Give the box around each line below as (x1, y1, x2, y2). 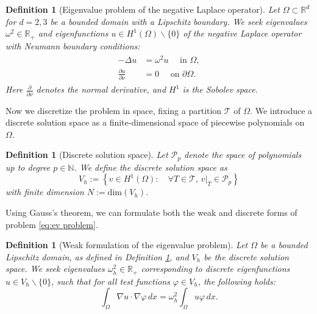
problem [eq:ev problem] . (5, 218, 98, 230)
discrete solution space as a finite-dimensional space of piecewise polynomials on (5, 116, 305, 129)
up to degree (5, 160, 51, 173)
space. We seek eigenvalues (5, 262, 105, 275)
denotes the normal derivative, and (36, 83, 166, 96)
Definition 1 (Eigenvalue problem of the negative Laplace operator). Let (5, 3, 280, 15)
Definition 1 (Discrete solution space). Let (5, 148, 168, 161)
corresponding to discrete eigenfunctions (141, 262, 290, 275)
